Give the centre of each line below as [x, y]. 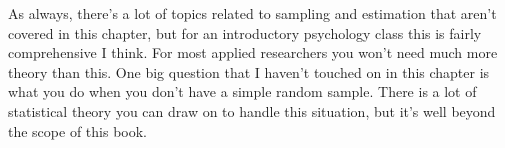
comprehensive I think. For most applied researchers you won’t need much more [253, 52]
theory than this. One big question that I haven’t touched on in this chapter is [249, 71]
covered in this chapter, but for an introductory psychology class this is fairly [245, 32]
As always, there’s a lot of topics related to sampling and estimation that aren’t [252, 13]
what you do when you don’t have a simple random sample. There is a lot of [242, 91]
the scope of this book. [77, 130]
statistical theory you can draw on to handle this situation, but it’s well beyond [252, 110]
